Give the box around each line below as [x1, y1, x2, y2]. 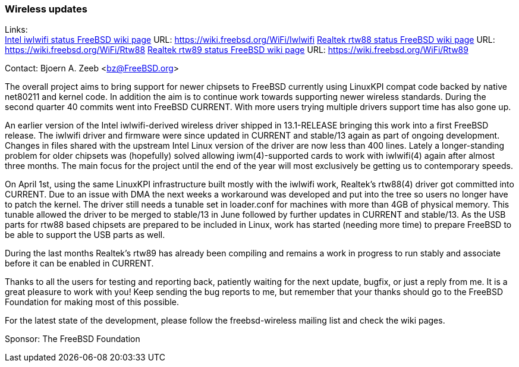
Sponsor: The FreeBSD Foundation [5, 334, 140, 344]
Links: [5, 24, 28, 35]
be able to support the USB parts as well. [5, 230, 165, 240]
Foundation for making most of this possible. [5, 297, 179, 308]
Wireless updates [5, 3, 87, 15]
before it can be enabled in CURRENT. [5, 258, 154, 269]
